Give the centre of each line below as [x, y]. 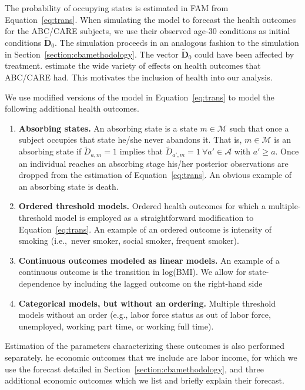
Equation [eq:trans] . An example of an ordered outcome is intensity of [145, 229]
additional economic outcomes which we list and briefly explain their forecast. [145, 380]
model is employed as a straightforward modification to [154, 218]
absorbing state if [50, 151]
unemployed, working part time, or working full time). [116, 326]
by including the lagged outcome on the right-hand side [162, 283]
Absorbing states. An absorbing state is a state [108, 128]
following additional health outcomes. [72, 108]
